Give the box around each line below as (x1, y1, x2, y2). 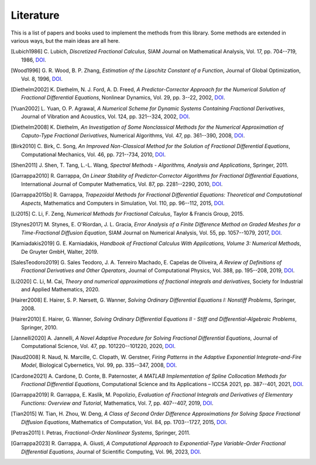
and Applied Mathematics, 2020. (21, 286, 100, 293)
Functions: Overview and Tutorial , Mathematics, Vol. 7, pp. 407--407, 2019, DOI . (21, 399, 214, 407)
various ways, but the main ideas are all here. (11, 37, 120, 44)
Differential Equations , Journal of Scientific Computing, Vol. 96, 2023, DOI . (21, 448, 201, 455)
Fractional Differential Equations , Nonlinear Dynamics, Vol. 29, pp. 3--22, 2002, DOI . (21, 94, 225, 101)
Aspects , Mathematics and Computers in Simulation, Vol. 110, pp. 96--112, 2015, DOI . (21, 199, 225, 206)
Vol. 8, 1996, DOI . (21, 75, 63, 82)
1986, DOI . (21, 56, 46, 63)
